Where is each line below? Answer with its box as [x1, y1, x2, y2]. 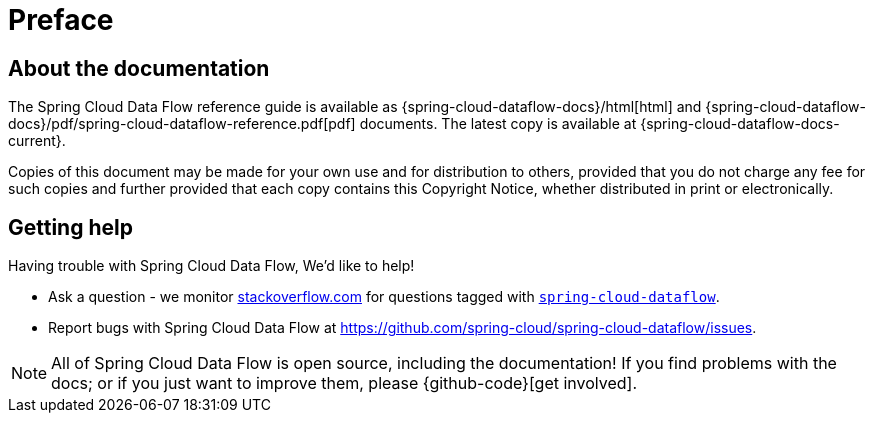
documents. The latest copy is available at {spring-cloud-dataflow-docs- [359, 115, 840, 133]
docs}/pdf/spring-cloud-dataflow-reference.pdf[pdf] [8, 115, 356, 133]
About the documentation [8, 55, 270, 81]
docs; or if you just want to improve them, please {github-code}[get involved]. [51, 373, 638, 394]
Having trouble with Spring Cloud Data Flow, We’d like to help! [8, 257, 415, 275]
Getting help [8, 214, 133, 240]
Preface [8, 3, 114, 37]
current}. [8, 132, 66, 150]
